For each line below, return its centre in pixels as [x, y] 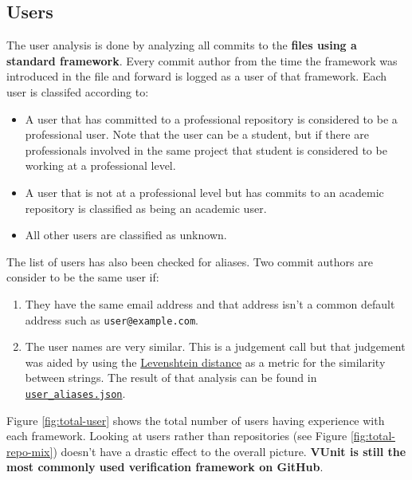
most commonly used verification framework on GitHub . [165, 467]
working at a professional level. [100, 165]
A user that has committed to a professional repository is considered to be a [211, 118]
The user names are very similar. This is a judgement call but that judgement [215, 346]
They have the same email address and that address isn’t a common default [210, 303]
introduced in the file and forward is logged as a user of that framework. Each [197, 76]
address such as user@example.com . [112, 319]
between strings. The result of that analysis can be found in [171, 378]
